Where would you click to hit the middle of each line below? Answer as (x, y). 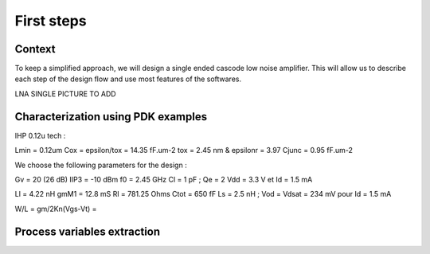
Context (35, 49)
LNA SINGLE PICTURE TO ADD (65, 94)
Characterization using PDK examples (111, 117)
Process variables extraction (88, 231)
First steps (51, 21)
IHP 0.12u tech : (40, 135)
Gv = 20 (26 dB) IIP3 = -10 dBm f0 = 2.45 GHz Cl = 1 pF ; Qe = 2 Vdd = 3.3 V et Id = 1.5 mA (164, 179)
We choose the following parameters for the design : (101, 165)
